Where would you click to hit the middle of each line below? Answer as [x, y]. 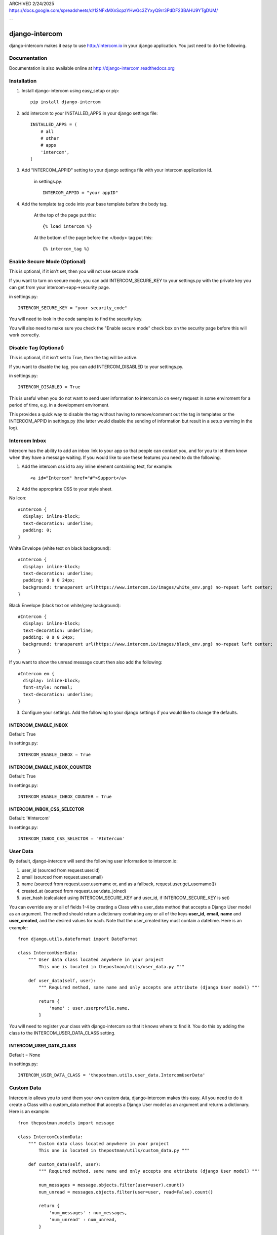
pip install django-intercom [65, 102]
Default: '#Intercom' [30, 818]
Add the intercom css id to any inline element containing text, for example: [97, 466]
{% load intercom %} [67, 226]
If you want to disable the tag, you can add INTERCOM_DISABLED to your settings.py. [96, 367]
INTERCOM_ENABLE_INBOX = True [55, 754]
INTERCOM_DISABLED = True [49, 387]
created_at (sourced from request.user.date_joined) [74, 891]
